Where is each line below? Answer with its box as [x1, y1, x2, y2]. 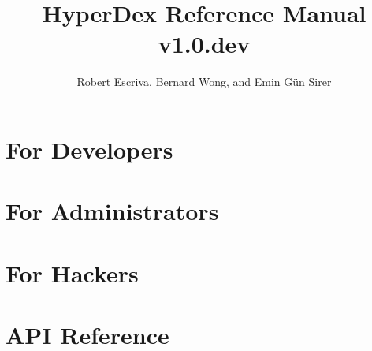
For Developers [6, 133, 173, 165]
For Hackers [6, 256, 139, 289]
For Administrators [6, 195, 219, 227]
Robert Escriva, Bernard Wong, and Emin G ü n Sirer [76, 73, 332, 90]
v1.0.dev [158, 28, 251, 60]
